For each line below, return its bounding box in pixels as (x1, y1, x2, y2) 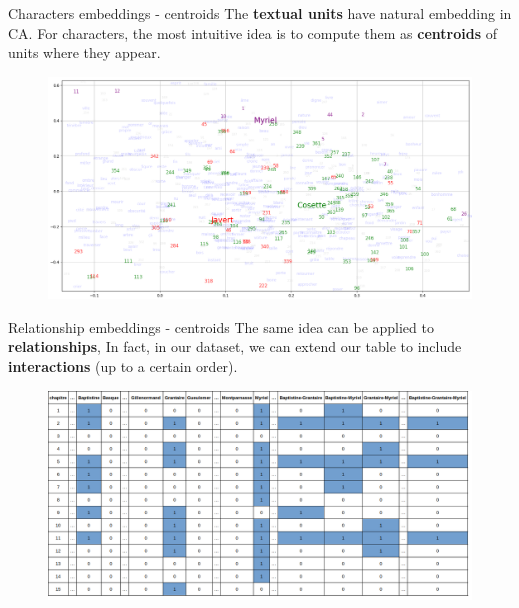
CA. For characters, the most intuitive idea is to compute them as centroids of (8, 22, 497, 43)
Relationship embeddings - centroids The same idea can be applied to (8, 316, 434, 337)
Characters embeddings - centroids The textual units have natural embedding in (8, 3, 512, 23)
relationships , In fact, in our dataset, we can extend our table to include (8, 336, 462, 357)
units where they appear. (8, 42, 161, 63)
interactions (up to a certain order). (8, 355, 238, 376)
